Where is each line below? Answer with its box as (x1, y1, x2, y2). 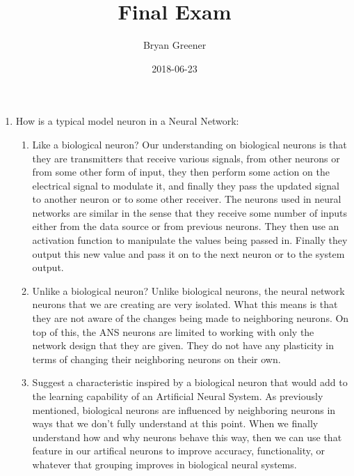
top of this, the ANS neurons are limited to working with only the (32, 324, 314, 339)
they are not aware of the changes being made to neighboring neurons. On (32, 311, 349, 325)
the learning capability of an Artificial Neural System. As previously (32, 389, 323, 403)
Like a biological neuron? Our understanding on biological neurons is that (32, 137, 347, 151)
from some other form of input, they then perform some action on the (32, 164, 330, 179)
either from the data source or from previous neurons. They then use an (32, 219, 339, 233)
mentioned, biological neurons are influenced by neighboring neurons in (32, 402, 336, 417)
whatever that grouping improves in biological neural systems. (32, 456, 297, 471)
